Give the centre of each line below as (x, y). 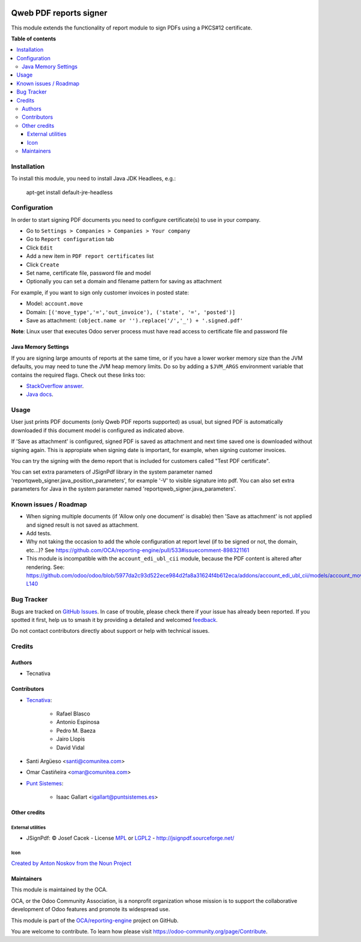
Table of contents (34, 39)
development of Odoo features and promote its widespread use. (91, 909)
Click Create (43, 265)
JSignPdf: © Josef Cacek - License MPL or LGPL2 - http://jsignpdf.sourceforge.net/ (130, 838)
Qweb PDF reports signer (59, 13)
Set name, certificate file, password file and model (89, 273)
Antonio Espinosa (78, 722)
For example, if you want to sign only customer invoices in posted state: (100, 292)
